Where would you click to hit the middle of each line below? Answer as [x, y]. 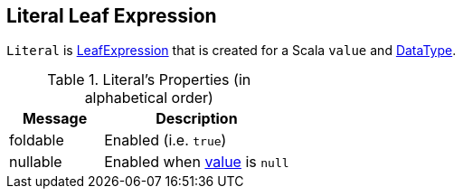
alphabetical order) [149, 98]
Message [55, 119]
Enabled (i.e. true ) [165, 140]
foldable [37, 140]
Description [197, 119]
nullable [36, 162]
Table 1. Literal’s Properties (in [149, 80]
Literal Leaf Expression [112, 16]
